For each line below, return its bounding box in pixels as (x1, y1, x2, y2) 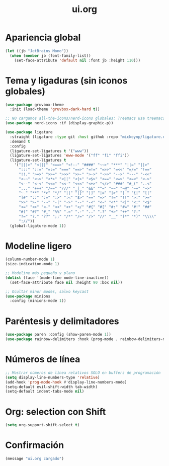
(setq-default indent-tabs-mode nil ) (5, 389, 84, 394)
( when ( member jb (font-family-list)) (10, 53, 92, 58)
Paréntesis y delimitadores (5, 316, 119, 327)
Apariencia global (5, 32, 81, 43)
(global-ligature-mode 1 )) (10, 223, 66, 228)
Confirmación (5, 439, 64, 451)
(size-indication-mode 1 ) (5, 262, 59, 267)
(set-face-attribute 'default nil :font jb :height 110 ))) (14, 58, 141, 63)
